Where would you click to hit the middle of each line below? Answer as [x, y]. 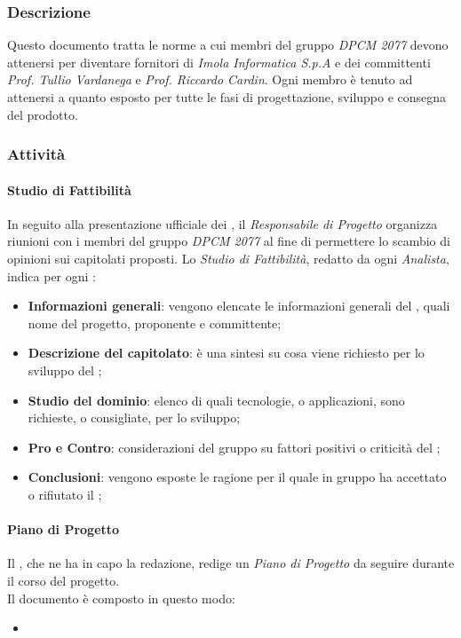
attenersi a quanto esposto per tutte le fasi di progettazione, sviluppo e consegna [227, 97]
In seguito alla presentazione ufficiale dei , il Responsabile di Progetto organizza [223, 223]
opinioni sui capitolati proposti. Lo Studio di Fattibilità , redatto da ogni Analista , [228, 259]
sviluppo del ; [65, 370]
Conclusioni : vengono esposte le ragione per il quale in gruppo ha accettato [237, 477]
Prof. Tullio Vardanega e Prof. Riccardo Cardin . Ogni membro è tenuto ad [210, 79]
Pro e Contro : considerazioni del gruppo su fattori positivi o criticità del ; [234, 447]
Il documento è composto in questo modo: [121, 598]
